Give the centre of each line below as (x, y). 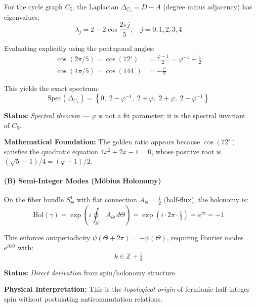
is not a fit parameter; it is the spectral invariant (172, 115)
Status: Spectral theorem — (47, 115)
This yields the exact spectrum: (52, 88)
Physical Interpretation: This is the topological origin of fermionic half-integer (127, 289)
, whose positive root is (186, 151)
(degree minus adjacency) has (208, 6)
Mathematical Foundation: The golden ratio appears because (102, 142)
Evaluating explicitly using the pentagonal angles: (79, 48)
